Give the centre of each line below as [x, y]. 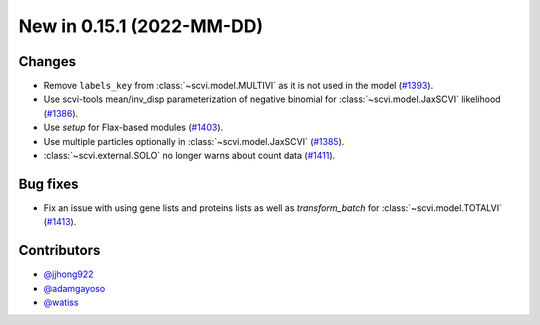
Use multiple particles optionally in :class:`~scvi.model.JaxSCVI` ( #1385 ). [194, 141]
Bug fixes [48, 183]
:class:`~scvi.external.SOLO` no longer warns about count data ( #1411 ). [189, 156]
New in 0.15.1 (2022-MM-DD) [141, 26]
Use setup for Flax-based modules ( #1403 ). [133, 127]
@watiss [61, 302]
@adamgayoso [74, 288]
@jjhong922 [68, 274]
